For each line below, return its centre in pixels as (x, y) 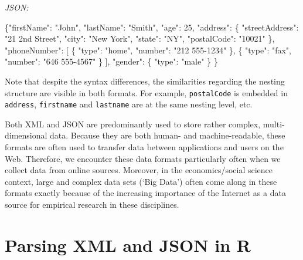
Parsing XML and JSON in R (128, 244)
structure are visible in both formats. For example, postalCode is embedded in (146, 92)
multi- (274, 124)
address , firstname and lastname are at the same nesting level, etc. (129, 104)
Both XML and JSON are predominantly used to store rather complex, (133, 124)
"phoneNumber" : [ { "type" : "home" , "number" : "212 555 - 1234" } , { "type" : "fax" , (148, 50)
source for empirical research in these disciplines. (92, 205)
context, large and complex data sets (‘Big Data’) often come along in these (141, 181)
